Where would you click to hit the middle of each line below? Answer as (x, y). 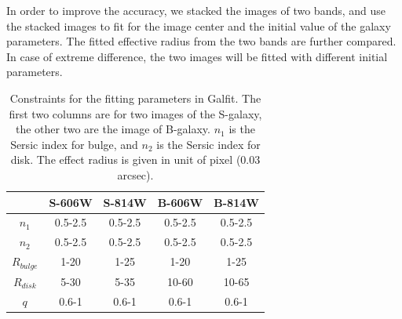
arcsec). (135, 174)
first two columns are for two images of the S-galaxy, (135, 113)
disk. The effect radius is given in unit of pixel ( (126, 159)
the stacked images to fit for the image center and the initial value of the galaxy (199, 25)
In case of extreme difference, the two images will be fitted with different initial (197, 56)
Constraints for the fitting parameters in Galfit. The (135, 98)
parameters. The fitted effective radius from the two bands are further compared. (201, 41)
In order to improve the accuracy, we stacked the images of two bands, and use (196, 10)
